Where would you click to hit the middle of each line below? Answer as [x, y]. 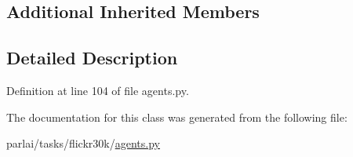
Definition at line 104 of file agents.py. [98, 90]
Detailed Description [92, 58]
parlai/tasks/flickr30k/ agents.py [83, 143]
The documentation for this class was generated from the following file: [177, 117]
